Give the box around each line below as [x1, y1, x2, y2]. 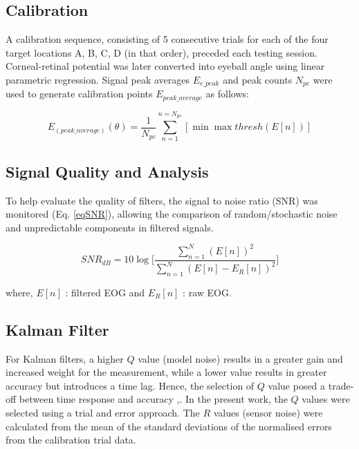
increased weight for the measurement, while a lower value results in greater [6, 365, 327, 379]
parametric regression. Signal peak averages [6, 72, 190, 86]
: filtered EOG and [65, 285, 145, 299]
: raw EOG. [183, 285, 232, 299]
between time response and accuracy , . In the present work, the [19, 392, 288, 406]
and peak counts [223, 72, 293, 86]
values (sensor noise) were [213, 405, 323, 420]
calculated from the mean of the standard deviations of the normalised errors [6, 419, 332, 433]
